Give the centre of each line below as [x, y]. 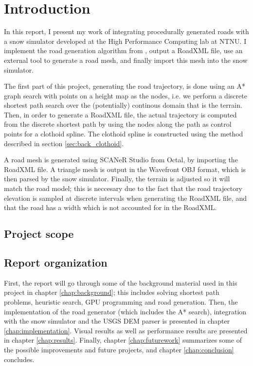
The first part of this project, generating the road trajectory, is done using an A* [125, 86]
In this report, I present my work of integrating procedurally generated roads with [126, 31]
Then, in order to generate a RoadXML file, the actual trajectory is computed [120, 114]
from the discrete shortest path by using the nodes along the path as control [118, 124]
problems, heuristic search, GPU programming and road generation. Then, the [121, 301]
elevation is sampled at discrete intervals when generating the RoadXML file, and [125, 198]
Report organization [56, 262]
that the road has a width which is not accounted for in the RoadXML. [110, 207]
